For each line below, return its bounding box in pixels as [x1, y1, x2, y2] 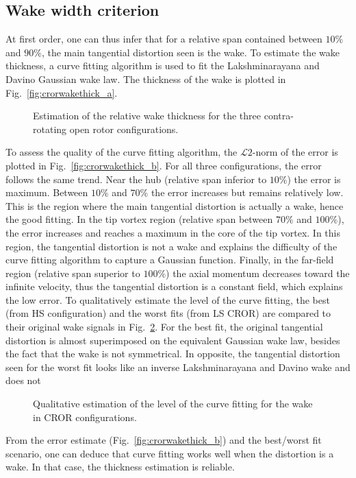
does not [5, 373, 41, 387]
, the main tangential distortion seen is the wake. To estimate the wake [41, 45, 340, 59]
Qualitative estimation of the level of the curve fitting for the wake [33, 396, 313, 411]
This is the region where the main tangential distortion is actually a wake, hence [5, 198, 344, 213]
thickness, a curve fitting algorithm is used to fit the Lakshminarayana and [5, 58, 320, 73]
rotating [33, 121, 67, 136]
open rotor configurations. [69, 121, 179, 136]
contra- [264, 108, 294, 123]
